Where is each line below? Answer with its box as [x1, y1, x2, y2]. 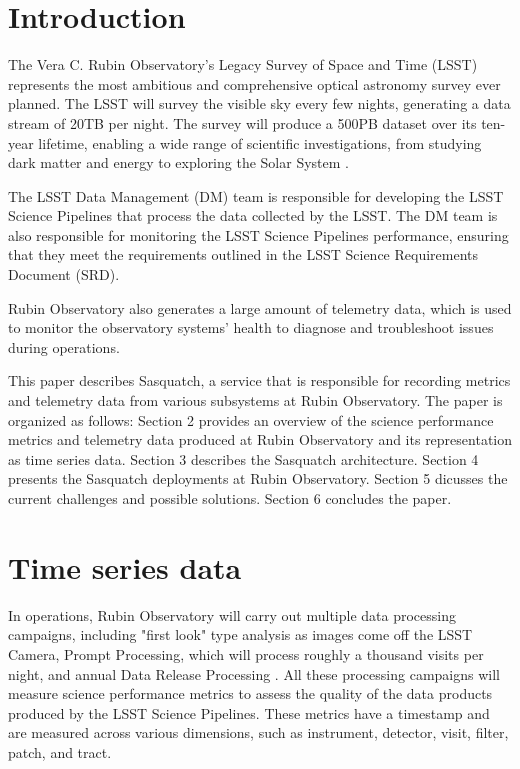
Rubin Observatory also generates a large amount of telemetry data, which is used [8, 297, 512, 318]
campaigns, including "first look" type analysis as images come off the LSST [8, 624, 473, 645]
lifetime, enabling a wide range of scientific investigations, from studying [38, 132, 482, 153]
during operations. [8, 336, 120, 357]
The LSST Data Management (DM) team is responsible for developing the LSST [8, 185, 504, 206]
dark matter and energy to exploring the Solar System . [8, 152, 349, 173]
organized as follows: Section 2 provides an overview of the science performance [8, 409, 494, 430]
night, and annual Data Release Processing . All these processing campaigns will [8, 663, 500, 684]
